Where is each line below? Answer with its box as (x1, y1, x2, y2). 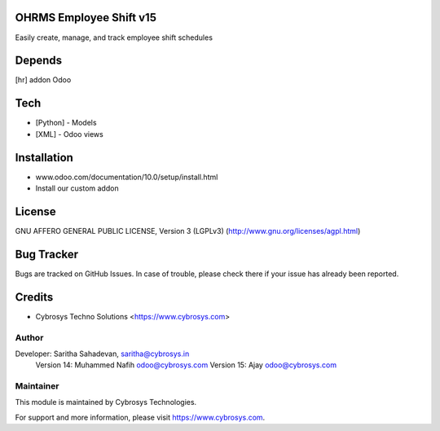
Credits (15, 290, 54, 304)
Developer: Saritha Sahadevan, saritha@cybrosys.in (15, 349, 190, 358)
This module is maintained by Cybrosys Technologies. (15, 398, 197, 407)
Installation (15, 151, 73, 165)
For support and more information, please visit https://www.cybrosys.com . (15, 412, 266, 422)
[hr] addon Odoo (15, 75, 72, 85)
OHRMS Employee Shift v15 (15, 11, 156, 24)
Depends (15, 54, 63, 68)
